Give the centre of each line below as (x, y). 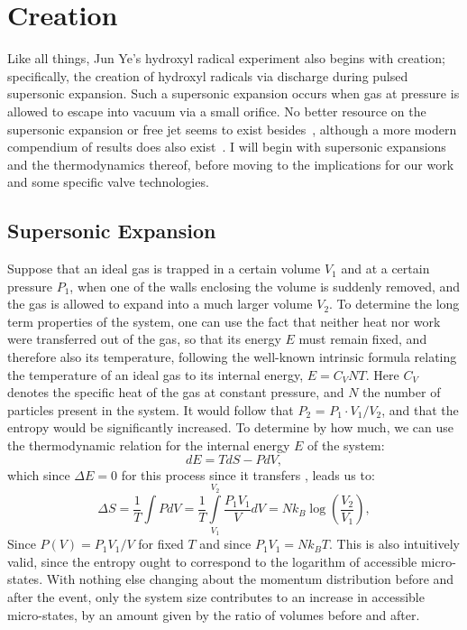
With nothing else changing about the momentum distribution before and (250, 579)
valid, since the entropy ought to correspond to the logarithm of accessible (212, 561)
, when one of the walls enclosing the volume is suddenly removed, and (265, 286)
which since (39, 474)
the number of (402, 392)
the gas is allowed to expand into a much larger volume (160, 304)
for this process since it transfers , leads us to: (248, 474)
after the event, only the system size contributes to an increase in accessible (216, 596)
